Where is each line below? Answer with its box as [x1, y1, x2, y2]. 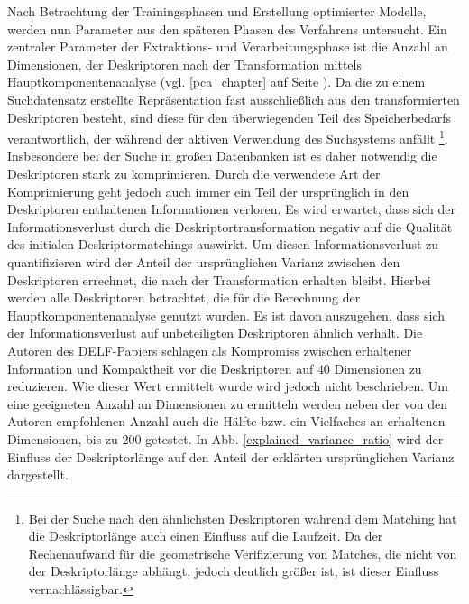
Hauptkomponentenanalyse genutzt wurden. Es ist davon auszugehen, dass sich [7, 305, 445, 324]
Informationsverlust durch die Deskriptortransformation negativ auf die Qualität [7, 217, 453, 236]
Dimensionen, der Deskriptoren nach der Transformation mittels [7, 54, 362, 73]
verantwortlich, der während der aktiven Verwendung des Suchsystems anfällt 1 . [7, 126, 448, 147]
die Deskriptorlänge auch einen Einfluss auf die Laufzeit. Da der [28, 526, 383, 545]
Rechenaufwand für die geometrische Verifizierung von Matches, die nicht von [28, 544, 457, 562]
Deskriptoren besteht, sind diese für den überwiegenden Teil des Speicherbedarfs [7, 107, 452, 126]
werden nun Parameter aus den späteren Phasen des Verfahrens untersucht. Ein [7, 19, 447, 38]
